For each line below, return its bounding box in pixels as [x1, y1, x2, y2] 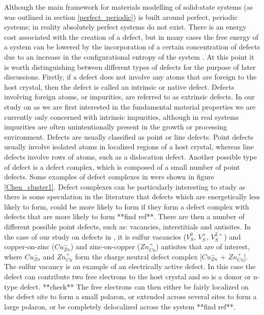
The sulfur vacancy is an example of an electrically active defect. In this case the [4, 261, 256, 272]
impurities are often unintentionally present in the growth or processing [4, 121, 227, 132]
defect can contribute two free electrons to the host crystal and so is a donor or [4, 271, 251, 282]
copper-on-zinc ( [4, 241, 55, 252]
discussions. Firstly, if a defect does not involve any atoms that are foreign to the [4, 71, 257, 82]
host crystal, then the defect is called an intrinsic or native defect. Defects [4, 81, 234, 92]
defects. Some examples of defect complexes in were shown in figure [4, 171, 214, 182]
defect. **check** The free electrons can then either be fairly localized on [20, 281, 249, 292]
